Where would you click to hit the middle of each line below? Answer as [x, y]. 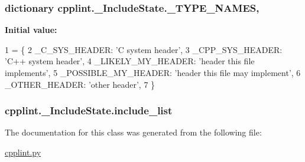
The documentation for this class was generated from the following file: [133, 132]
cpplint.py [23, 152]
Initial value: [31, 30]
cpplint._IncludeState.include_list [89, 110]
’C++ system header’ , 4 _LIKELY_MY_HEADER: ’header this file [130, 61]
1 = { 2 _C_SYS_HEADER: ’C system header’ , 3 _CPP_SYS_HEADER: [144, 49]
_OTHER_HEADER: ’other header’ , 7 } [80, 84]
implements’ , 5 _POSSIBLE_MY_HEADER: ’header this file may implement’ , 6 [153, 72]
